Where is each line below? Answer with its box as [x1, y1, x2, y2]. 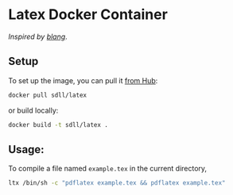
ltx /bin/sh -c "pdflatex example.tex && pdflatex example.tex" [8, 179, 226, 187]
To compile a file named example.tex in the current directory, [8, 164, 208, 174]
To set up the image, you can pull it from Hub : [8, 75, 158, 85]
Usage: [8, 143, 45, 156]
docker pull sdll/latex [8, 91, 87, 99]
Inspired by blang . [8, 32, 68, 41]
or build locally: [8, 105, 59, 115]
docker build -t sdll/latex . [8, 120, 109, 128]
